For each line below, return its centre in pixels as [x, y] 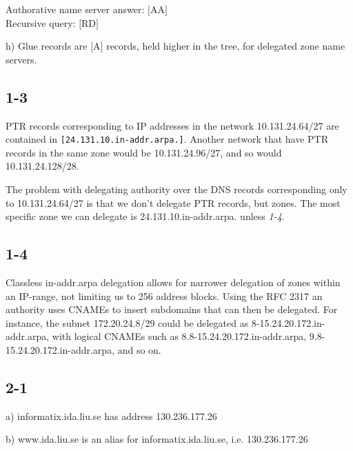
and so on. [139, 349]
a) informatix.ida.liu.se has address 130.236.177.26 [111, 415]
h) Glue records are [47, 46]
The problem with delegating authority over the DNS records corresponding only [176, 189]
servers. [21, 59]
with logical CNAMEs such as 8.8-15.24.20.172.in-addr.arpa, [179, 336]
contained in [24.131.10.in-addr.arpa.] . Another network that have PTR [167, 139]
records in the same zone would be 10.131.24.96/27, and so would [144, 152]
